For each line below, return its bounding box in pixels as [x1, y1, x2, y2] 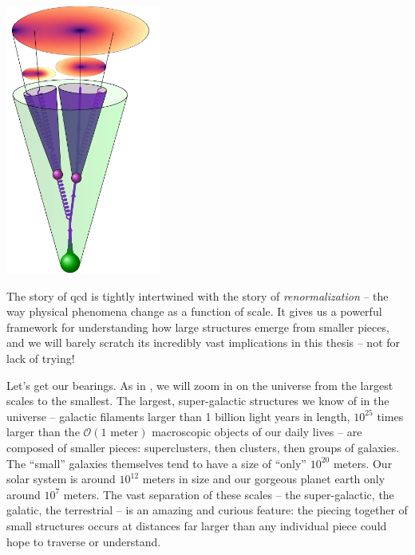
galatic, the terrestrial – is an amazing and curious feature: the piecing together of [6, 502, 408, 518]
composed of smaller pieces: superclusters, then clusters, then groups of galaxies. [6, 439, 400, 455]
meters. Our [333, 455, 393, 471]
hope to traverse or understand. [6, 533, 161, 549]
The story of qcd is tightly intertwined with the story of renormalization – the [6, 287, 389, 304]
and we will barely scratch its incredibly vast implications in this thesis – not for [6, 334, 401, 351]
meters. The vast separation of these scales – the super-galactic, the [63, 486, 394, 502]
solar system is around [6, 470, 116, 487]
